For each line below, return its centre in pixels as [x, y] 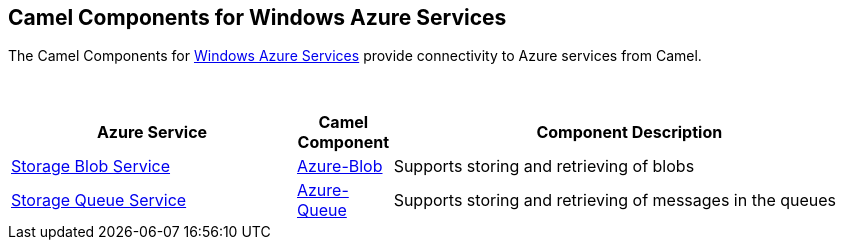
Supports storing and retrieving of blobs [544, 166]
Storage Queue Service [99, 200]
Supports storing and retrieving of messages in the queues [615, 200]
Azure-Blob [339, 166]
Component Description [629, 132]
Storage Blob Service [91, 166]
